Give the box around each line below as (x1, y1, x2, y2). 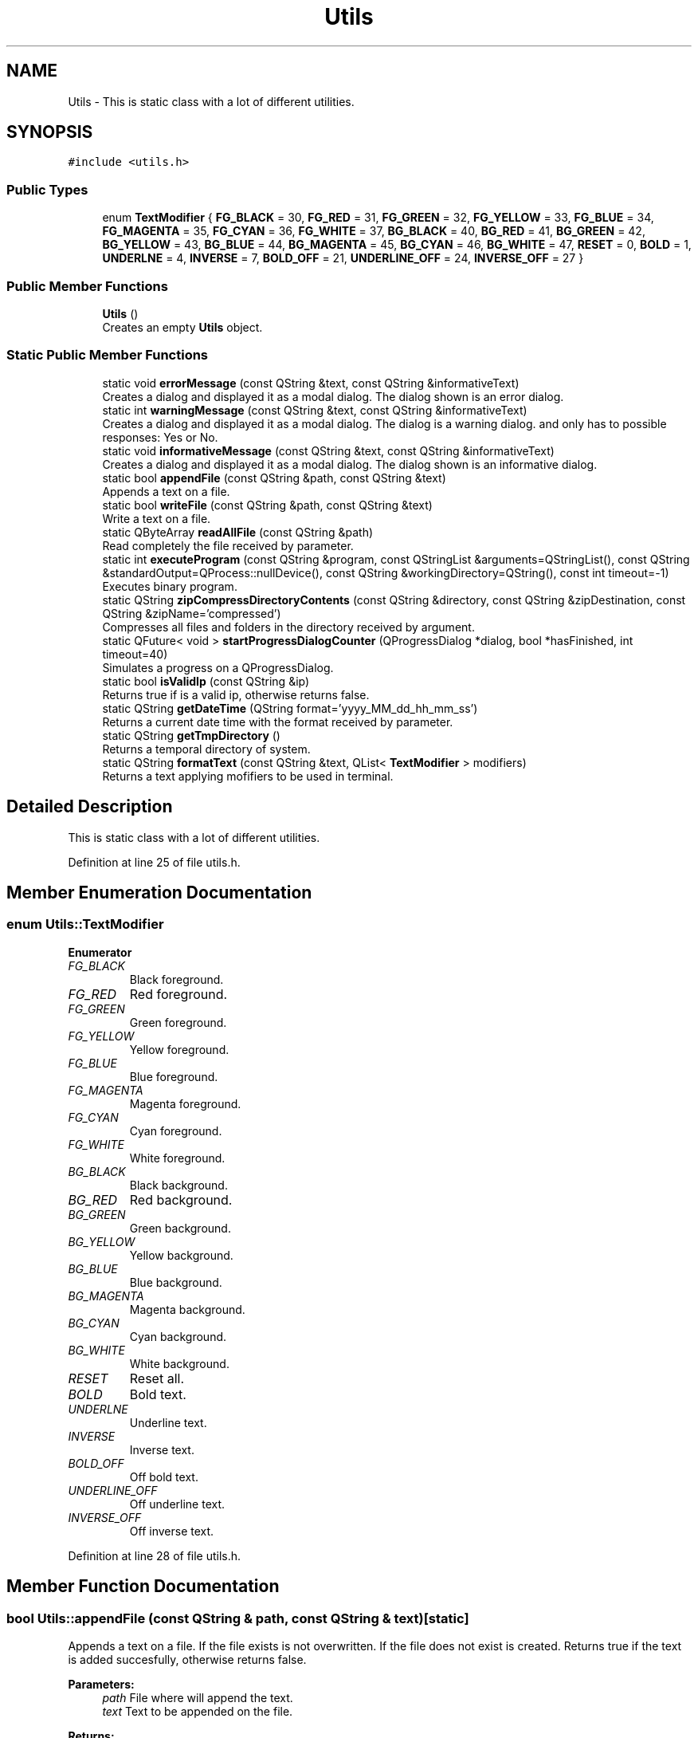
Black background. (129, 1178, 228, 1192)
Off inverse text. (129, 1524, 214, 1538)
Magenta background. (129, 1302, 245, 1316)
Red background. (129, 1191, 233, 1208)
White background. (129, 1356, 229, 1370)
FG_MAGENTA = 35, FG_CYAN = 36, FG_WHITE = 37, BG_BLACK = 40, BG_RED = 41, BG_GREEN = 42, (102, 224, 645, 238)
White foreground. (129, 1150, 225, 1165)
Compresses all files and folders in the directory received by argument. (102, 619, 475, 634)
